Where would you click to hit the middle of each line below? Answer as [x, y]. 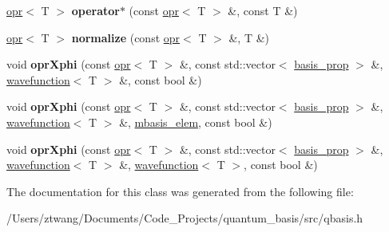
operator [95, 10]
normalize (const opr [126, 37]
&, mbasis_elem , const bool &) [196, 122]
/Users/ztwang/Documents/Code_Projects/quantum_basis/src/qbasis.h [185, 218]
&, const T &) [263, 10]
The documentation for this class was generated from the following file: [180, 191]
